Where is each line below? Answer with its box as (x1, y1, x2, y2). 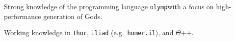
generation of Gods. (43, 11, 103, 21)
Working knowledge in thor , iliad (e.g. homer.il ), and (4, 27, 174, 38)
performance (4, 11, 41, 21)
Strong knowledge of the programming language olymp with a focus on (4, 1, 214, 11)
